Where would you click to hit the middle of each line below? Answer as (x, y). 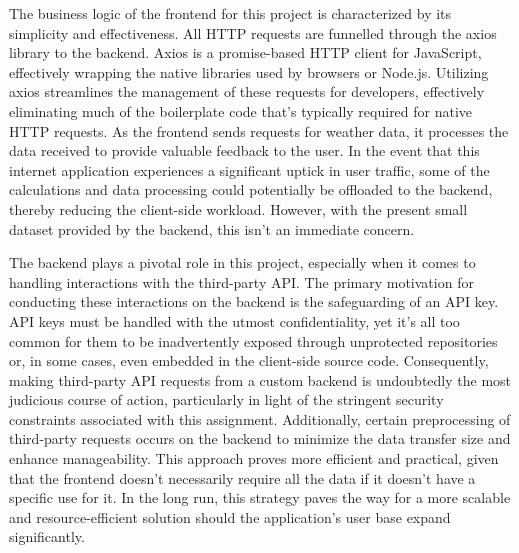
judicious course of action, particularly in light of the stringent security (226, 399)
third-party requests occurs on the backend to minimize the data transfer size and (260, 438)
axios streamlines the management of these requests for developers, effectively (247, 91)
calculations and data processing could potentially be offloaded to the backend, (251, 189)
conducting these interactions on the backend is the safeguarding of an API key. (254, 301)
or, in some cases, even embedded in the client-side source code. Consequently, (249, 360)
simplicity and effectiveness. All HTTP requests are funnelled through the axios (253, 32)
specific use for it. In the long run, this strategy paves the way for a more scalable (260, 497)
